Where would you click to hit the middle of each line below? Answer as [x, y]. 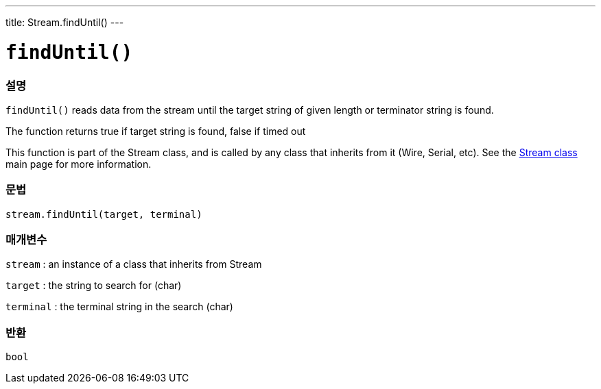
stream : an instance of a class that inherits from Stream [134, 264]
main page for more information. [79, 164]
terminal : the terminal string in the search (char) [119, 307]
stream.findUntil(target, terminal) [104, 214]
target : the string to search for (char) [94, 286]
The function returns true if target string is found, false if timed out [156, 131]
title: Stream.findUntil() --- [65, 22]
